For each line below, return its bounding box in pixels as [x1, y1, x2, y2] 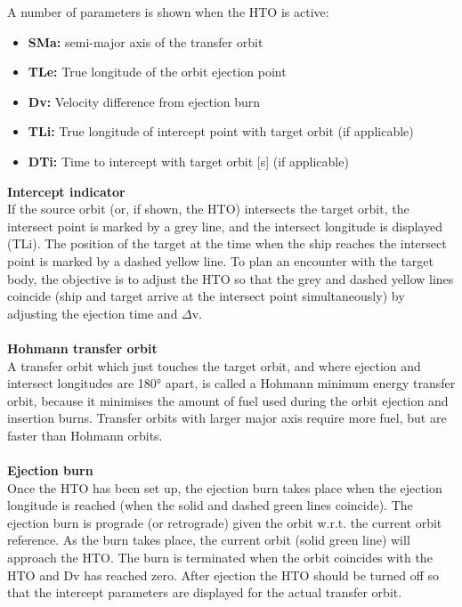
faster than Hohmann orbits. [7, 425, 163, 444]
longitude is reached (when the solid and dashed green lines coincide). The [7, 496, 413, 514]
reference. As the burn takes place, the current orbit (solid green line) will [7, 530, 410, 549]
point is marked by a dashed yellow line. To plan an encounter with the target [7, 251, 434, 270]
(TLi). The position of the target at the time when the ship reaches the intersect [7, 234, 447, 253]
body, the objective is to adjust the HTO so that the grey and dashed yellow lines [7, 269, 454, 287]
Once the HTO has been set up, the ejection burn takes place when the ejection [7, 478, 442, 497]
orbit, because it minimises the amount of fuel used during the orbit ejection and [7, 391, 449, 409]
